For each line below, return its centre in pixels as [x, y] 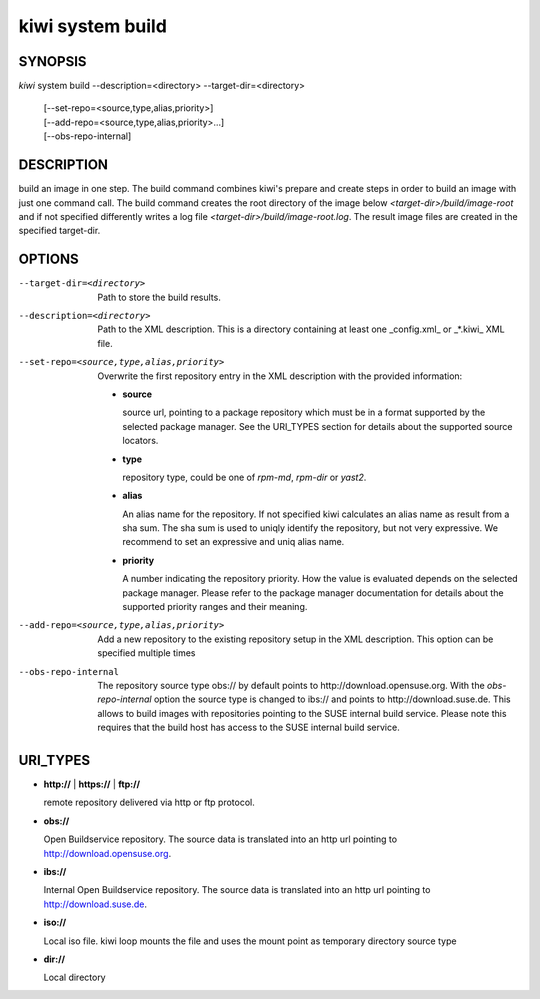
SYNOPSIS [52, 61]
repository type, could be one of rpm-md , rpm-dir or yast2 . [244, 477]
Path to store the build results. [159, 297]
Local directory [74, 977]
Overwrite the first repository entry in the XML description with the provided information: [280, 376]
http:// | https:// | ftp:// [91, 784]
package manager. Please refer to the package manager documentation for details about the [313, 592]
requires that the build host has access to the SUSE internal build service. [248, 727]
